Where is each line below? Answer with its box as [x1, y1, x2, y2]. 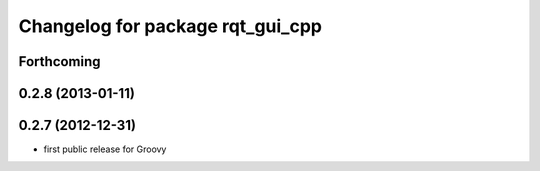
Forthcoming [18, 53, 101, 70]
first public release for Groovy [43, 143, 167, 155]
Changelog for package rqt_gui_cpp [18, 15, 322, 37]
